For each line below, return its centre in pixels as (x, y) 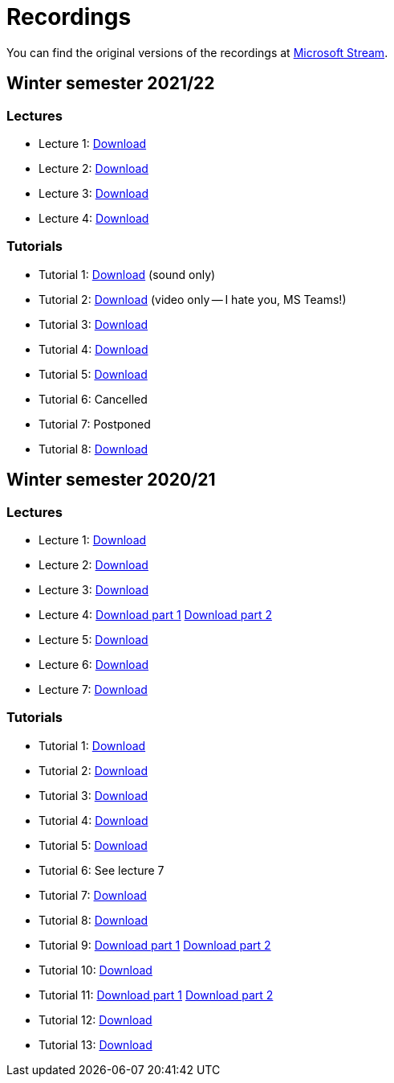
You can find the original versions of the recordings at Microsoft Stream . (197, 52)
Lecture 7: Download (93, 689)
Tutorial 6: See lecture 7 (102, 870)
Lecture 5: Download (93, 639)
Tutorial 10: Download (95, 970)
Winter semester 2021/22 (111, 84)
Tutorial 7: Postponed (95, 424)
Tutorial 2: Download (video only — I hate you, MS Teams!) (193, 299)
